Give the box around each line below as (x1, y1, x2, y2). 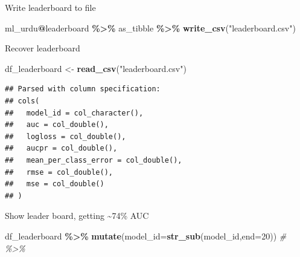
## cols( (5, 96, 40, 105)
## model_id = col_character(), (5, 108, 144, 117)
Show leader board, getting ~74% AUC (5, 209, 149, 222)
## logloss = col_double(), (5, 132, 126, 141)
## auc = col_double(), (5, 120, 109, 129)
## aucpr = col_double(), (5, 144, 118, 153)
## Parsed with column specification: (5, 85, 161, 94)
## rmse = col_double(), (5, 168, 113, 177)
